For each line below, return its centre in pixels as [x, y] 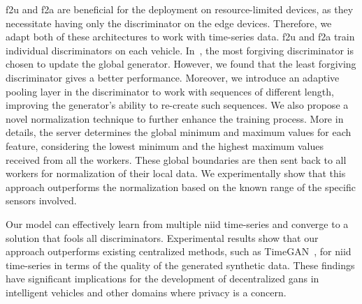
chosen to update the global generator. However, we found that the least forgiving [181, 64]
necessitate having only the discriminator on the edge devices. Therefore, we [169, 23]
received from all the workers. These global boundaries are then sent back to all [176, 159]
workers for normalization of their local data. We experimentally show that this [176, 173]
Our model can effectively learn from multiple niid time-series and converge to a [177, 223]
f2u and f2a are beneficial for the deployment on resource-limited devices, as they [180, 9]
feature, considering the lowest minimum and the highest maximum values [165, 145]
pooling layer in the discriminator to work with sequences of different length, [170, 91]
